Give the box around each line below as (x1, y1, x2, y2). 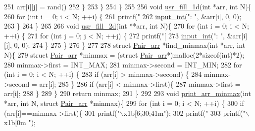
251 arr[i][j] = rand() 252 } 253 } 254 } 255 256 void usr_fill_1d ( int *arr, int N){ (4, 1, 252, 11)
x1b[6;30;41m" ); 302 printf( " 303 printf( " (123, 107, 246, 118)
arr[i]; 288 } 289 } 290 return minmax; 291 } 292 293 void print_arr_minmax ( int (4, 88, 251, 98)
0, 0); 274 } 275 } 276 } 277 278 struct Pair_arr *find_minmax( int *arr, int (14, 40, 246, 50)
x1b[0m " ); (4, 117, 36, 128)
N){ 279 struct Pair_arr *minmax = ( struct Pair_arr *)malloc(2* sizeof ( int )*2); (4, 49, 245, 60)
